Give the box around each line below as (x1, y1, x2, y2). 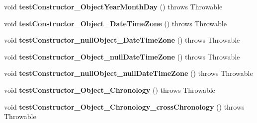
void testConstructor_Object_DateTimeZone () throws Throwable (4, 18, 227, 28)
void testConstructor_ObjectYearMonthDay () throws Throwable (4, 1, 223, 11)
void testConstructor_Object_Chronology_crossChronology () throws (4, 101, 245, 112)
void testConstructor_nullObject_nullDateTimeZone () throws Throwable (4, 68, 253, 78)
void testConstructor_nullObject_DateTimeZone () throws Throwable (4, 35, 240, 45)
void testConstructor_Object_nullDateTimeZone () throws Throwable (4, 51, 240, 61)
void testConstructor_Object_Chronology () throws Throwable (4, 84, 215, 95)
